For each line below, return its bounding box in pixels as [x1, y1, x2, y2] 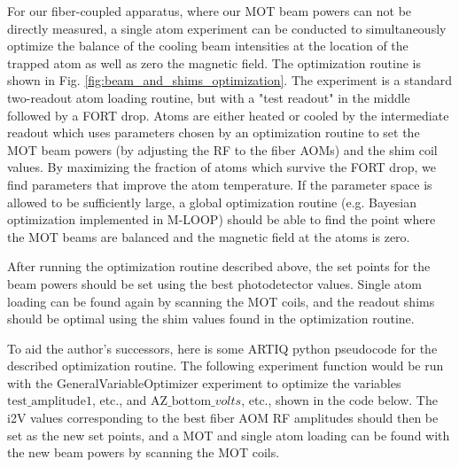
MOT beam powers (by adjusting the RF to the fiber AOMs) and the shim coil [7, 140, 438, 159]
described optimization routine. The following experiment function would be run [7, 356, 444, 375]
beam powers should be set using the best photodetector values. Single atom [7, 274, 422, 292]
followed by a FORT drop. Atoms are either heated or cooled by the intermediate [7, 105, 449, 124]
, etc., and [91, 391, 147, 409]
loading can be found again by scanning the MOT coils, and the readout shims [7, 292, 435, 310]
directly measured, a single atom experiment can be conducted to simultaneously [7, 19, 447, 37]
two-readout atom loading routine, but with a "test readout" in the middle [7, 88, 410, 106]
